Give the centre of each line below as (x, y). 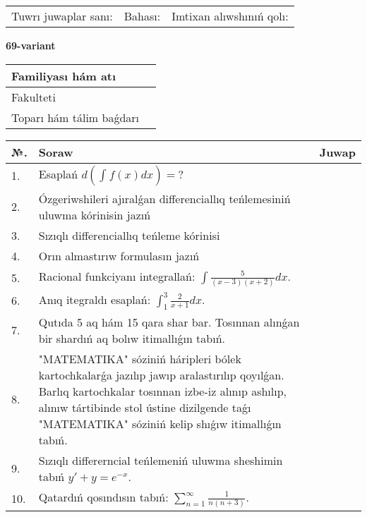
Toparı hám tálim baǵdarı (76, 117)
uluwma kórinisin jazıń (95, 214)
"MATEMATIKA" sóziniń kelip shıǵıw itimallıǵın (160, 423)
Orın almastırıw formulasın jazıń (119, 255)
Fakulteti (34, 97)
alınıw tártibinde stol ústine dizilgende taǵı (145, 407)
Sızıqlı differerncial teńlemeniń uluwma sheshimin (161, 460)
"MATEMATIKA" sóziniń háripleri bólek (140, 358)
